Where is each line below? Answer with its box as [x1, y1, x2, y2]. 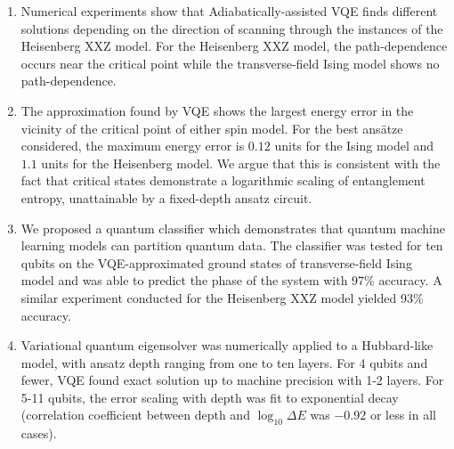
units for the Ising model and [274, 136, 434, 155]
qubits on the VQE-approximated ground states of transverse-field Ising [20, 253, 412, 272]
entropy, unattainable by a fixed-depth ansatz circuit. [20, 188, 312, 207]
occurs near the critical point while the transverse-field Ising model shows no [20, 53, 440, 72]
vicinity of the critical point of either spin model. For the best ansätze [20, 118, 403, 137]
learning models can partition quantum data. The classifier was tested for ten [20, 236, 443, 255]
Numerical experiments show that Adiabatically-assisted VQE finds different [20, 2, 438, 20]
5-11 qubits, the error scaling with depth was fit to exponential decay [20, 388, 399, 406]
